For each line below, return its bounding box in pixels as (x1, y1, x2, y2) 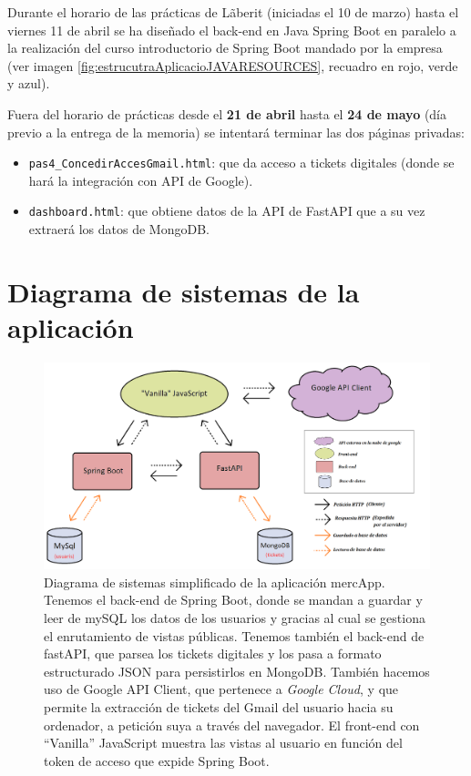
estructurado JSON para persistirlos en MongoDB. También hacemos (44, 661, 430, 680)
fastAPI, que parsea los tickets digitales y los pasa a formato (44, 644, 382, 663)
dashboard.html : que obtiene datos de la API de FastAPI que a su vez (28, 201, 425, 220)
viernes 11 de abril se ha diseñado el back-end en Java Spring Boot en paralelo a (7, 20, 456, 39)
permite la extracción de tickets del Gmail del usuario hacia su (44, 698, 394, 717)
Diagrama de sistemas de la (7, 272, 360, 310)
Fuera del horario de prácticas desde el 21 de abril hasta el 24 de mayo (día (7, 104, 447, 123)
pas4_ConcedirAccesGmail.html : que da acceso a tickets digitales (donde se (28, 153, 455, 172)
